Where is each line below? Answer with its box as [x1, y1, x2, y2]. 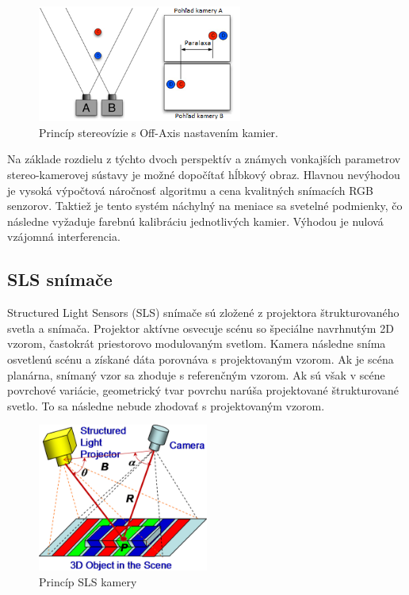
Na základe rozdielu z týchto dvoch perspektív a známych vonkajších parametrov [7, 151, 401, 167]
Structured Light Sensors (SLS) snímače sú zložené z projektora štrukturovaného [7, 304, 399, 321]
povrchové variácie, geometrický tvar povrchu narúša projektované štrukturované [7, 382, 399, 399]
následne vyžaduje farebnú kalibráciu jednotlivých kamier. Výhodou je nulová [7, 212, 384, 229]
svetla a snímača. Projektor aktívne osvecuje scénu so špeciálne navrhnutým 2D [7, 319, 394, 336]
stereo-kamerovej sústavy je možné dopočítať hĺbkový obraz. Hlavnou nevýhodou [7, 166, 400, 183]
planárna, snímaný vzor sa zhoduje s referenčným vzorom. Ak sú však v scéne [7, 366, 385, 383]
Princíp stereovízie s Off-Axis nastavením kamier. [39, 124, 278, 140]
